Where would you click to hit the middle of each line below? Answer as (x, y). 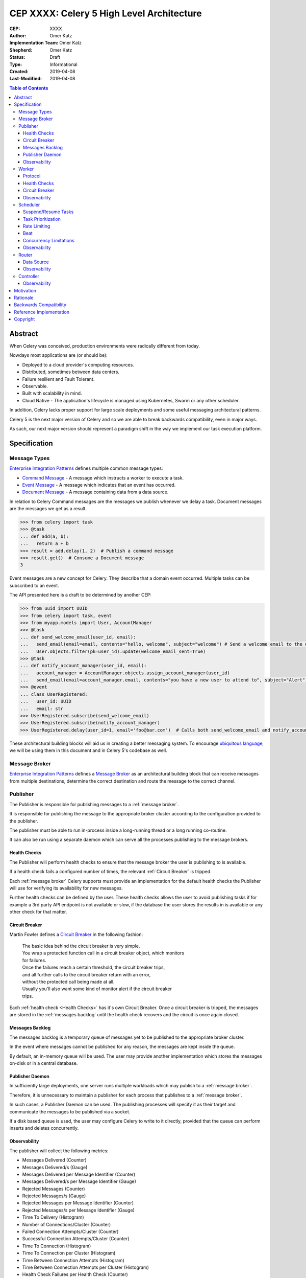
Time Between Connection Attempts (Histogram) (73, 1260)
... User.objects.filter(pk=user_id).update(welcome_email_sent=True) (113, 651)
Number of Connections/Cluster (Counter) (67, 1224)
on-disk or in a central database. (44, 1063)
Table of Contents (29, 88)
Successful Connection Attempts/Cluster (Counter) (76, 1239)
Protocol (32, 176)
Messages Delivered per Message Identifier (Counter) (79, 1174)
